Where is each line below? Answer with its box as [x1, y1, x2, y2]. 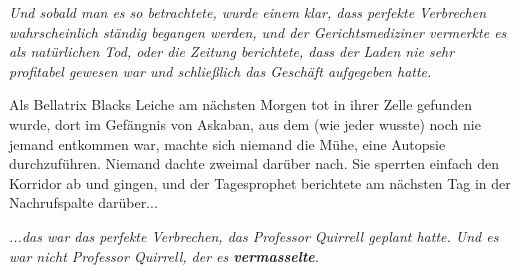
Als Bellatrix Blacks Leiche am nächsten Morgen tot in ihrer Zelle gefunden [9, 94, 472, 115]
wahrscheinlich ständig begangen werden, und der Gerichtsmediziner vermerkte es [9, 21, 507, 42]
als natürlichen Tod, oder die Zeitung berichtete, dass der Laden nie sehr [9, 41, 455, 62]
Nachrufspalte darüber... [9, 192, 158, 213]
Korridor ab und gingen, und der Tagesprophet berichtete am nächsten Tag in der [9, 172, 511, 193]
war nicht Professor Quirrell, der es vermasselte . [9, 245, 320, 266]
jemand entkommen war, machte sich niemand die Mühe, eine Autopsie [9, 133, 446, 154]
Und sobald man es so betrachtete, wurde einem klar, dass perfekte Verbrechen [9, 2, 487, 22]
